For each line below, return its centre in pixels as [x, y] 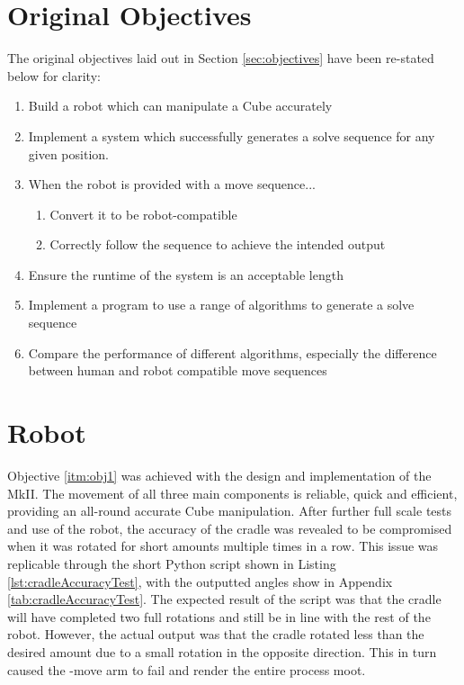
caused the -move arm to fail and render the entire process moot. [187, 669]
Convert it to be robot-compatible [143, 214]
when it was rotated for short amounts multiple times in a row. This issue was [223, 546]
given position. [68, 153]
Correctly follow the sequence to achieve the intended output [218, 244]
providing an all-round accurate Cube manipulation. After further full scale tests [230, 511]
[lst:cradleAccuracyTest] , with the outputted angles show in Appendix [200, 581]
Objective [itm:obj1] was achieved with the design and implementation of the [219, 475]
